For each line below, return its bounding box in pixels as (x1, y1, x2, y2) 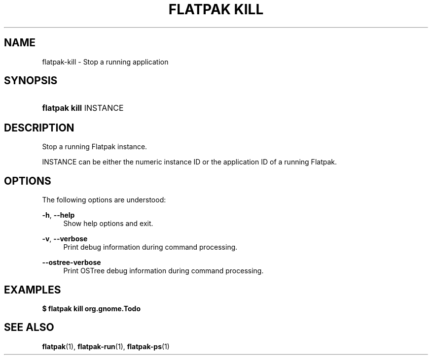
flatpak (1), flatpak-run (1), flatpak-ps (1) (42, 342, 170, 351)
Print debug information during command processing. (63, 243, 238, 252)
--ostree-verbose (42, 258, 101, 267)
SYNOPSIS (4, 74, 58, 87)
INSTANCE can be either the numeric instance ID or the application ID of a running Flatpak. (42, 158, 337, 166)
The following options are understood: (42, 196, 166, 204)
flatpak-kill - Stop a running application (42, 57, 169, 66)
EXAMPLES (4, 283, 61, 296)
